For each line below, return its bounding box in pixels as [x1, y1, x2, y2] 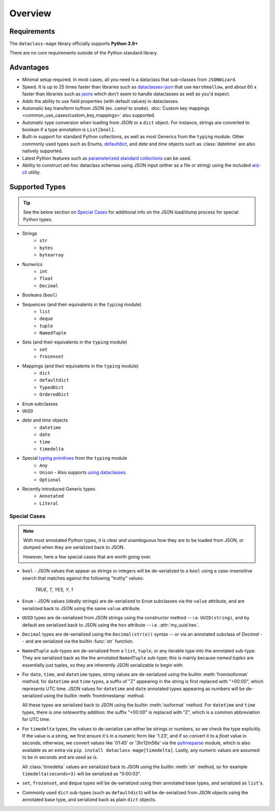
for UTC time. [22, 716, 51, 722]
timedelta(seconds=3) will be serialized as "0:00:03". [22, 770, 142, 777]
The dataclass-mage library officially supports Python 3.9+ [9, 41, 139, 47]
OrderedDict [39, 391, 69, 398]
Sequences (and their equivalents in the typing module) [22, 301, 142, 307]
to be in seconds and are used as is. [22, 754, 98, 761]
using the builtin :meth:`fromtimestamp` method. [43, 693, 145, 699]
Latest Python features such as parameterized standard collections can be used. [22, 155, 191, 161]
